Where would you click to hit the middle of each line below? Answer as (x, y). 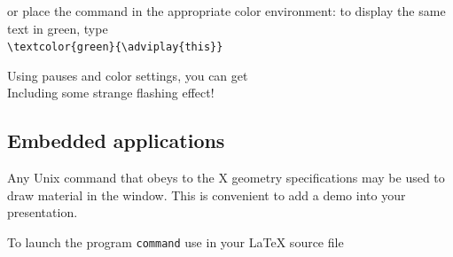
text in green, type (58, 28)
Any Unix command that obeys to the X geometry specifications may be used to (226, 178)
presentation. (43, 212)
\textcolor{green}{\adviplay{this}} (115, 47)
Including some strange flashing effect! (111, 93)
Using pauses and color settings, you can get (128, 75)
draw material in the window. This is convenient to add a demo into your (207, 195)
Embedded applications (116, 140)
